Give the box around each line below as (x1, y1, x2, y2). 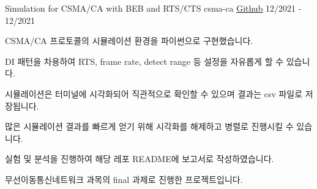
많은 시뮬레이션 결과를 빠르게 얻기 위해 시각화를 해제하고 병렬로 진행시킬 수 (5, 120, 294, 133)
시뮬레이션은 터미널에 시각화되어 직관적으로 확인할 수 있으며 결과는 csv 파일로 (5, 87, 303, 100)
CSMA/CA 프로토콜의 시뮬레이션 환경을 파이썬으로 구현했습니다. (5, 34, 253, 47)
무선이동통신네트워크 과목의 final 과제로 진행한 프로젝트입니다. (5, 172, 243, 185)
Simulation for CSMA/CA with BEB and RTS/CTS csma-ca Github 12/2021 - (5, 2, 302, 14)
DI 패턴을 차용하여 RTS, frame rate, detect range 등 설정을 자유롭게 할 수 (5, 54, 284, 67)
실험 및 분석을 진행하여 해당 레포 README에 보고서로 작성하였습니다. (5, 152, 274, 165)
